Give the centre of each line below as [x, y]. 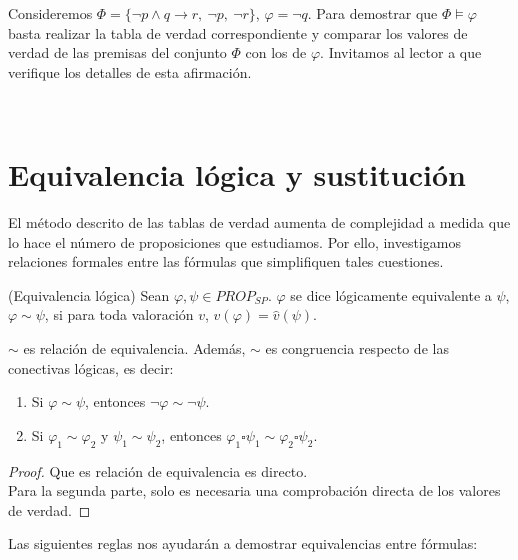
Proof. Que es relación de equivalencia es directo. [158, 470]
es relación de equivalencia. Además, [134, 348]
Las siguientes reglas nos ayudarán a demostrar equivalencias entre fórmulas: [243, 543]
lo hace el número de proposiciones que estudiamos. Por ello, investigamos [235, 241]
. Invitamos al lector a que [401, 52]
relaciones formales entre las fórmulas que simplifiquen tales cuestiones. [226, 261]
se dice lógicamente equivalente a [391, 294]
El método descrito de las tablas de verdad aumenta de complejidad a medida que [259, 222]
